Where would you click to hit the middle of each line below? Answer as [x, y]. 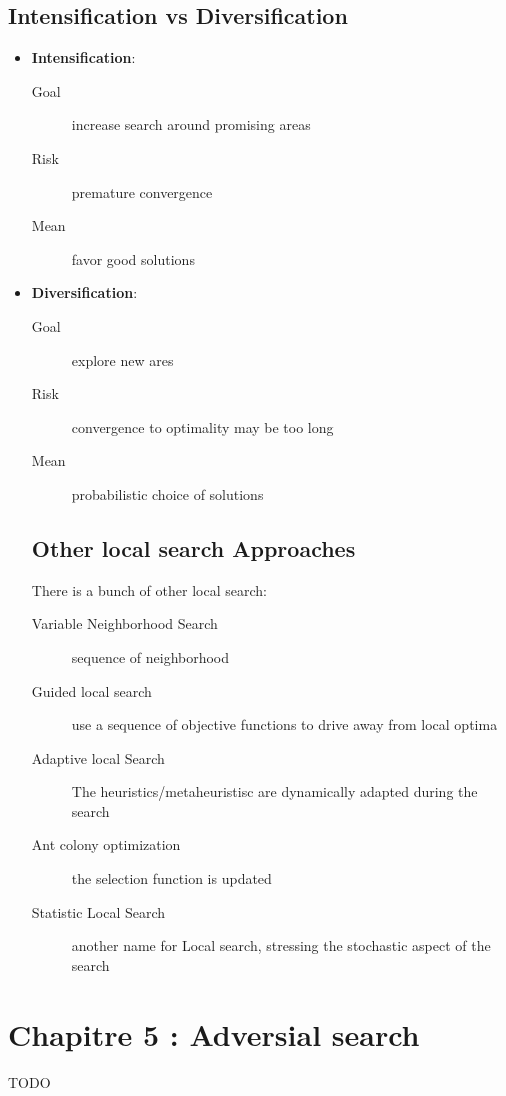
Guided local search [91, 690]
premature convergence [142, 191]
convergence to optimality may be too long [202, 426]
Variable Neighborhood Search [124, 623]
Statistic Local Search [98, 911]
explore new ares [122, 359]
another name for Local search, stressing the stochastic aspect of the [281, 945]
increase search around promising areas [191, 124]
